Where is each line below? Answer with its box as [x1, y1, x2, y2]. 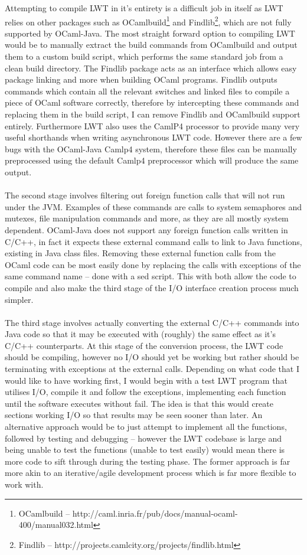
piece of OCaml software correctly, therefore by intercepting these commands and [5, 96, 299, 109]
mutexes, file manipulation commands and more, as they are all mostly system [5, 212, 289, 224]
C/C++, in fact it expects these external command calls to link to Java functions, [5, 235, 302, 247]
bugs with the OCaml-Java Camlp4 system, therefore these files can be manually [5, 142, 297, 155]
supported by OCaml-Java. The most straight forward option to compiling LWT [5, 27, 295, 39]
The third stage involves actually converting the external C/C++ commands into [5, 316, 299, 328]
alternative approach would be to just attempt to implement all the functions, [5, 420, 287, 433]
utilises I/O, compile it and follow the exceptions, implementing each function [5, 386, 286, 398]
